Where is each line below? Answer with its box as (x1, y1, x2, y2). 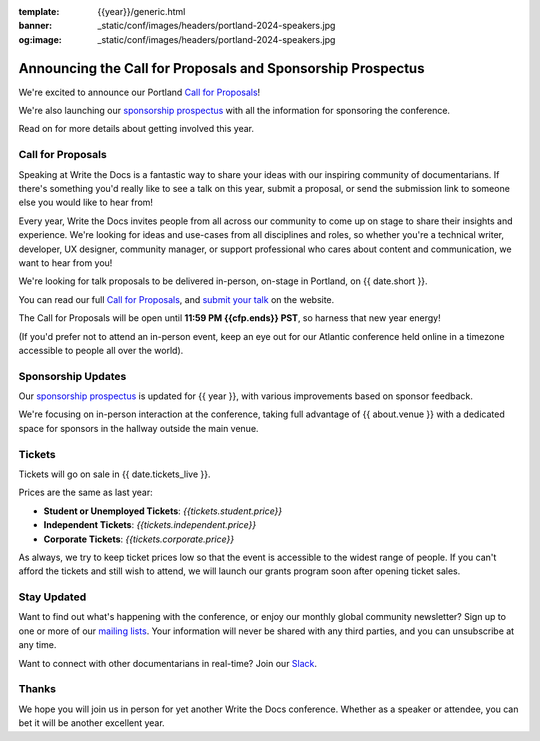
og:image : (18, 33, 62, 45)
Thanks (18, 682, 57, 696)
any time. (18, 639, 57, 651)
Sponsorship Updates (18, 369, 127, 383)
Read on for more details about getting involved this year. (18, 123, 255, 135)
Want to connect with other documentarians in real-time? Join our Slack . (18, 657, 318, 669)
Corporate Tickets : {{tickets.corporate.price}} (43, 533, 235, 545)
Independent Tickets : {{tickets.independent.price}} (43, 519, 257, 531)
